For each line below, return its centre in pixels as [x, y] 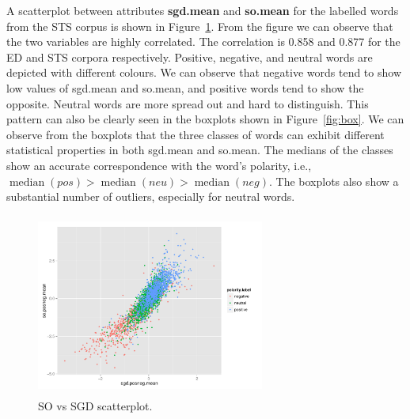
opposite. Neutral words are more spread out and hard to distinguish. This [188, 103]
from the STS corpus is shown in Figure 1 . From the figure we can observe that [200, 26]
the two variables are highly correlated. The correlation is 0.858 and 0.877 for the [203, 42]
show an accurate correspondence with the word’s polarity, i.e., [159, 165]
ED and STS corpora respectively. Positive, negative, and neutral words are [190, 57]
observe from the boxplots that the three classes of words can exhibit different [196, 134]
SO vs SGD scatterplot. [95, 406]
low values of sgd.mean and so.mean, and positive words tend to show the [185, 87]
